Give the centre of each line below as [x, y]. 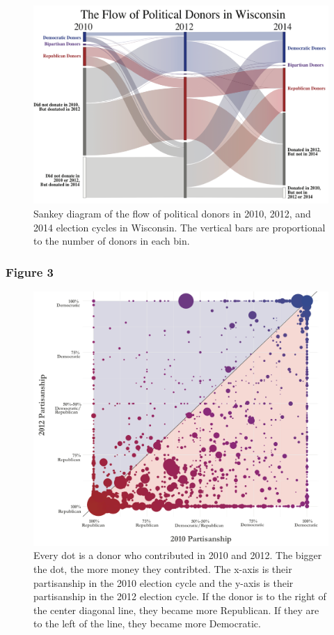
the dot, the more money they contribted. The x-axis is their [163, 569]
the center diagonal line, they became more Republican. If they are [176, 610]
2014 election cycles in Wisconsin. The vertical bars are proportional [180, 227]
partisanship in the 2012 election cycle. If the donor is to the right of [180, 596]
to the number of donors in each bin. [112, 241]
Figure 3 [30, 271]
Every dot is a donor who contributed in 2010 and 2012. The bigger [178, 555]
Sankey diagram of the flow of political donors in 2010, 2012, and [172, 214]
